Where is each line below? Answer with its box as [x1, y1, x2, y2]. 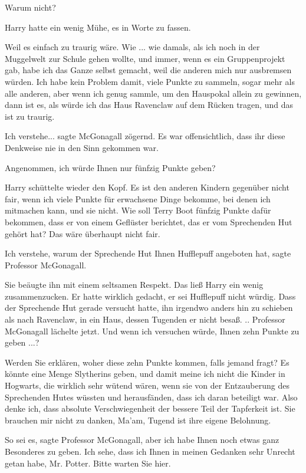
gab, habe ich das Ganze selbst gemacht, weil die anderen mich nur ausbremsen [5, 64, 292, 76]
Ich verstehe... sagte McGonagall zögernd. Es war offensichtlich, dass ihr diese [5, 130, 285, 142]
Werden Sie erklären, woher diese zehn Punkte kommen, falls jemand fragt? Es [5, 356, 289, 368]
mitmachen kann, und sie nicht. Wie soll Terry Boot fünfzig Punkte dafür [5, 204, 271, 216]
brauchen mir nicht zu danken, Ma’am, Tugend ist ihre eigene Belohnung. [5, 413, 271, 426]
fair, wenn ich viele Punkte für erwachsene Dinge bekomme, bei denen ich [5, 192, 271, 205]
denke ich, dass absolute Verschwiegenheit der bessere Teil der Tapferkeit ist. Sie [5, 402, 295, 415]
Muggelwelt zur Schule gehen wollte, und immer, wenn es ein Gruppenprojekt [5, 52, 285, 64]
